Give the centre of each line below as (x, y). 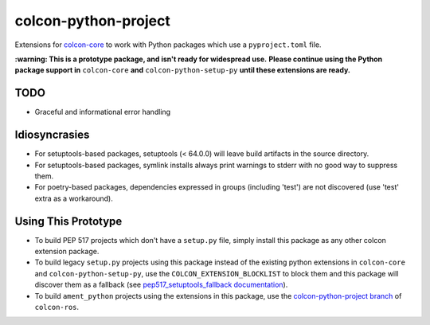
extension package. (67, 251)
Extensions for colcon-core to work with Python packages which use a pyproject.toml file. (168, 45)
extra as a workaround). (74, 198)
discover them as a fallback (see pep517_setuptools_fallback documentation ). (161, 285)
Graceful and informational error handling (103, 112)
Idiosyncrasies (52, 135)
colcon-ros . (57, 307)
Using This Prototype (68, 221)
